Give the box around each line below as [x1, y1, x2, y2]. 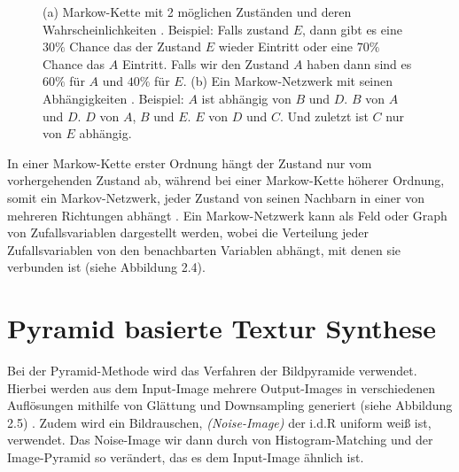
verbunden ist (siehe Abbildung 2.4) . [7, 258, 206, 276]
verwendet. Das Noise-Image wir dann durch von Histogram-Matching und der [7, 430, 433, 449]
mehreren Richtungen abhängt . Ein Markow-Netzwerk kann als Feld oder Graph [7, 205, 447, 224]
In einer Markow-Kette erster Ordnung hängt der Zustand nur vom [7, 153, 372, 172]
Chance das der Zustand [69, 37, 202, 56]
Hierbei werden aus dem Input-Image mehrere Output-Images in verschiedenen [7, 378, 435, 397]
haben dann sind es [307, 54, 412, 73]
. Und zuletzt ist [279, 106, 369, 125]
